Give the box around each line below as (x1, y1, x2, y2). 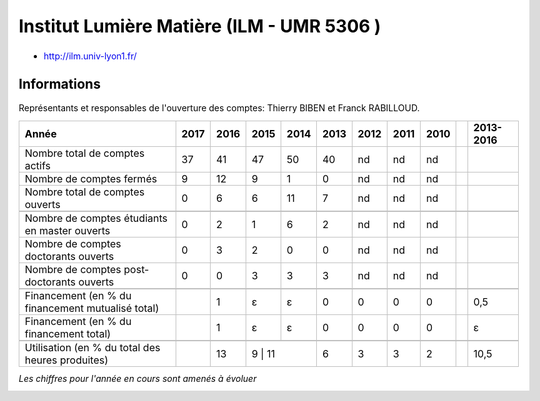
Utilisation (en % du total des (24, 340, 161, 354)
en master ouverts (24, 223, 111, 237)
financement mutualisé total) (24, 301, 160, 315)
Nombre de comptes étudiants (24, 211, 168, 225)
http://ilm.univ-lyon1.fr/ (43, 50, 137, 62)
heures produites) (24, 353, 109, 367)
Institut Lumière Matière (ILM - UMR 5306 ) (18, 15, 382, 37)
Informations (18, 76, 101, 93)
